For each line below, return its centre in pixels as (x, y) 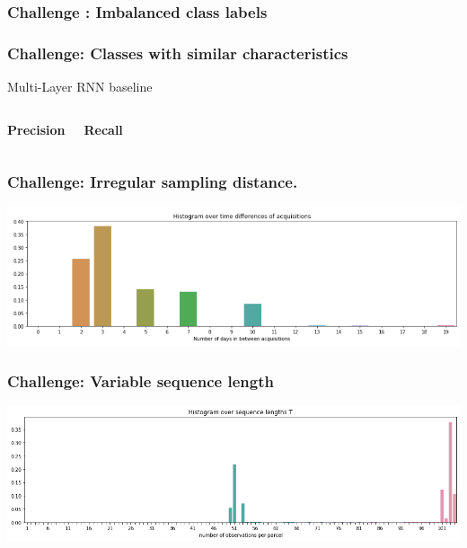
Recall (103, 129)
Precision (36, 129)
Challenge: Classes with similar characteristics (178, 53)
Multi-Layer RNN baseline (80, 87)
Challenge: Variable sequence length (141, 380)
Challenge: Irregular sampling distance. (153, 182)
